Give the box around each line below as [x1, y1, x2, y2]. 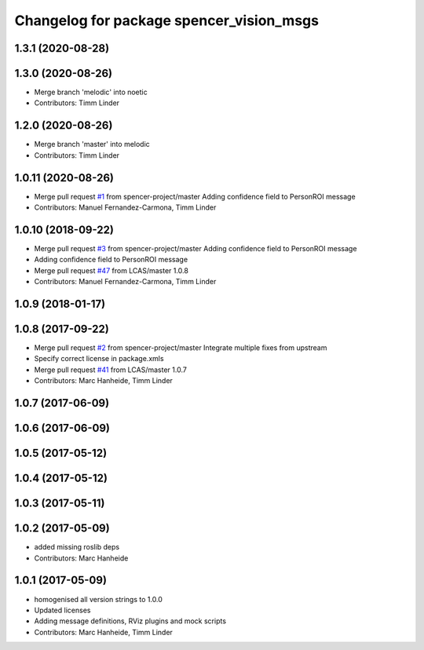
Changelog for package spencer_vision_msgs [14, 12, 320, 29]
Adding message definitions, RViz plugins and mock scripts [34, 616, 227, 626]
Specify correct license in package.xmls [34, 354, 164, 363]
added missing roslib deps [34, 542, 120, 552]
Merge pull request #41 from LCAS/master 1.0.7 [34, 365, 188, 374]
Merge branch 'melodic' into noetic [34, 87, 148, 97]
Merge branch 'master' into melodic [34, 140, 151, 149]
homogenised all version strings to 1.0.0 [34, 594, 163, 604]
